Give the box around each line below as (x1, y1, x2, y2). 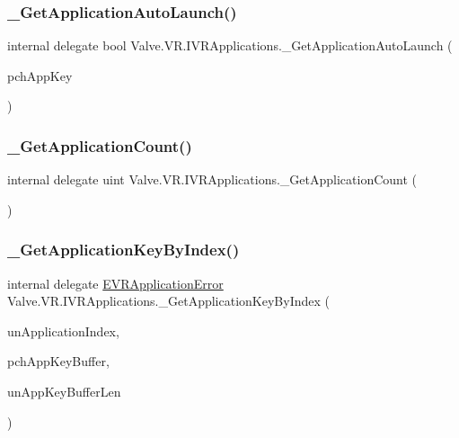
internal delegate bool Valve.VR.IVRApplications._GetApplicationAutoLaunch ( (7, 36, 453, 55)
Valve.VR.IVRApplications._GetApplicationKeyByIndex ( (7, 291, 330, 310)
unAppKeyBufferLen (7, 382, 121, 400)
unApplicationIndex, (7, 321, 119, 340)
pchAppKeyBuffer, (7, 352, 110, 371)
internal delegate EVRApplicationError (7, 273, 224, 292)
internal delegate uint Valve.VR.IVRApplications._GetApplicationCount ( (7, 170, 418, 189)
